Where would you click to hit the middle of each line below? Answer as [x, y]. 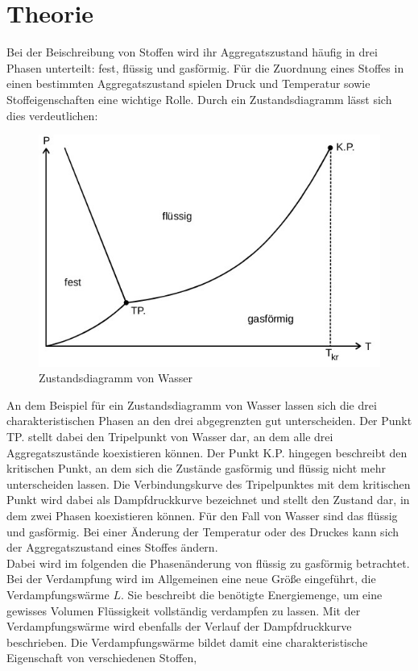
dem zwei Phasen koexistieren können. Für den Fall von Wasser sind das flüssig [202, 516]
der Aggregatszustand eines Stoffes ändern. [112, 547]
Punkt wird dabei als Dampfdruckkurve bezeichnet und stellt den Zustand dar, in [208, 500]
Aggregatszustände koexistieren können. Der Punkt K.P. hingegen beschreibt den [207, 452]
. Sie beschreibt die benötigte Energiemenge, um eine [251, 594]
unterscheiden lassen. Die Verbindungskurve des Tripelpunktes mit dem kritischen [209, 483]
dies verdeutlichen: [52, 115]
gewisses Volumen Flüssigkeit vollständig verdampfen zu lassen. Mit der [184, 610]
